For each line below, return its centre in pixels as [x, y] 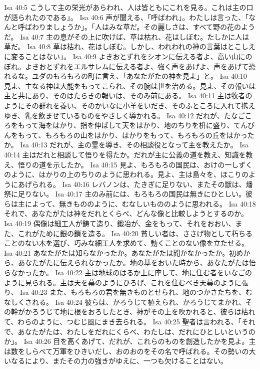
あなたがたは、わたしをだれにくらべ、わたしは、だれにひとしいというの [136, 331]
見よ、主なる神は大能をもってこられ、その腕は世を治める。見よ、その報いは [130, 85]
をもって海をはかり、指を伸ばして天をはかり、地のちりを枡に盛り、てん [129, 125]
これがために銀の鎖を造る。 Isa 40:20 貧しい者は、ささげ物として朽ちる [135, 233]
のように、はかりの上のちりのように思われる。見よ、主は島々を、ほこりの [126, 174]
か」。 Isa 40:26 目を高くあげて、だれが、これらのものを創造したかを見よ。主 [130, 341]
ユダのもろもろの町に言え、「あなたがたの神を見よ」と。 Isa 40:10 [139, 76]
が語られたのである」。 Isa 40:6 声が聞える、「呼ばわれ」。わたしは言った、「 [126, 17]
